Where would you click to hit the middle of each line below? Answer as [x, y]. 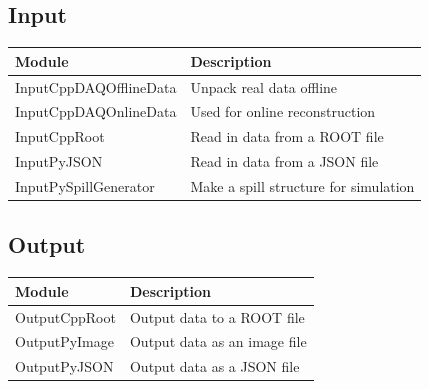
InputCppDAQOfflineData [96, 86]
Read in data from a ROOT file [287, 136]
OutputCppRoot [65, 316]
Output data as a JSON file [214, 366]
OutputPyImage [64, 341]
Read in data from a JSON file [284, 161]
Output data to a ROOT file [217, 316]
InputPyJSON [59, 161]
